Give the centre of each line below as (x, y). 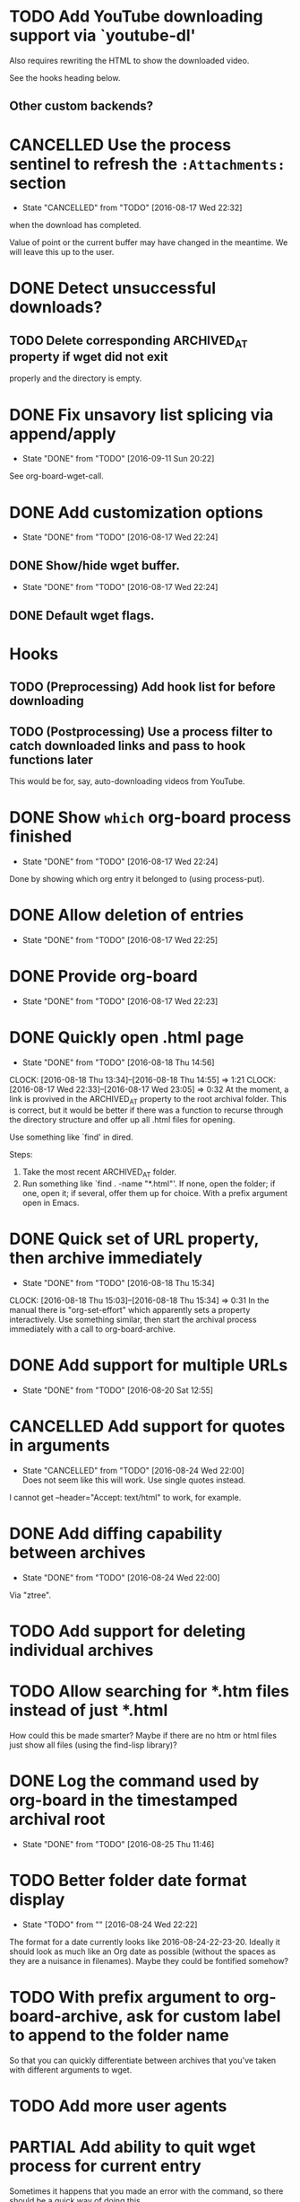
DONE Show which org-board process (150, 818)
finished (41, 837)
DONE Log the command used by (134, 1781)
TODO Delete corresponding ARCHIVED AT (129, 342)
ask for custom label (204, 2017)
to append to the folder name (120, 2035)
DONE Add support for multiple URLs (149, 1365)
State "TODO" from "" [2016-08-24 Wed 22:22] (110, 1925)
